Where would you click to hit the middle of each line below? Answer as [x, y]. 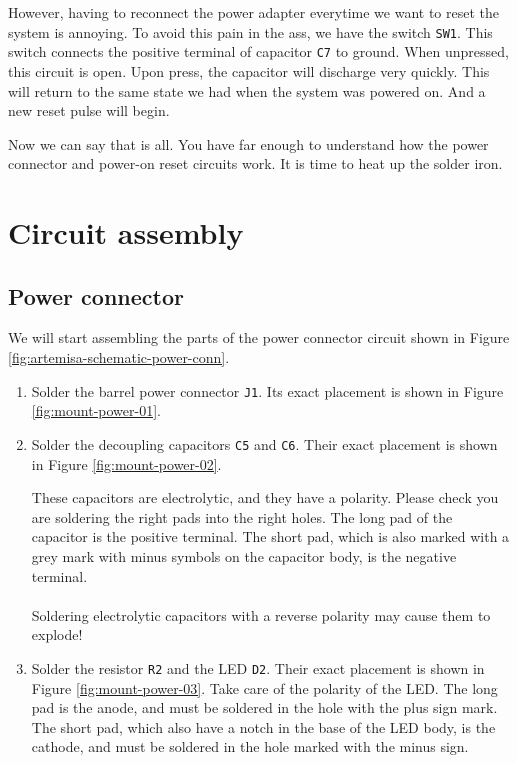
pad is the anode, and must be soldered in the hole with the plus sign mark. [264, 707]
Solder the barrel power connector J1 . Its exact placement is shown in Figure [267, 390]
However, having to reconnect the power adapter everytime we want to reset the [254, 12]
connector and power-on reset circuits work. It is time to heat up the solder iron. [255, 163]
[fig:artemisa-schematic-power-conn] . [119, 357]
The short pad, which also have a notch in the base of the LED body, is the [263, 726]
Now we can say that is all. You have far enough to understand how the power [248, 143]
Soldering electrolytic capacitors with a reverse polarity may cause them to [261, 614]
